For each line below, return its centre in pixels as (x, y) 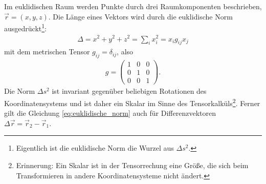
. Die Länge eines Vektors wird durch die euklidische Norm (140, 16)
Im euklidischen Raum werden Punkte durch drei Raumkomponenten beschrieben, (133, 6)
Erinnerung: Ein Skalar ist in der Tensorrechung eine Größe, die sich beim (132, 165)
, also (125, 52)
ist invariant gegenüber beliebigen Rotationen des (129, 91)
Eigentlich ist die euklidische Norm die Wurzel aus (95, 148)
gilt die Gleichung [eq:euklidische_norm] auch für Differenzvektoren (110, 113)
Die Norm (20, 91)
